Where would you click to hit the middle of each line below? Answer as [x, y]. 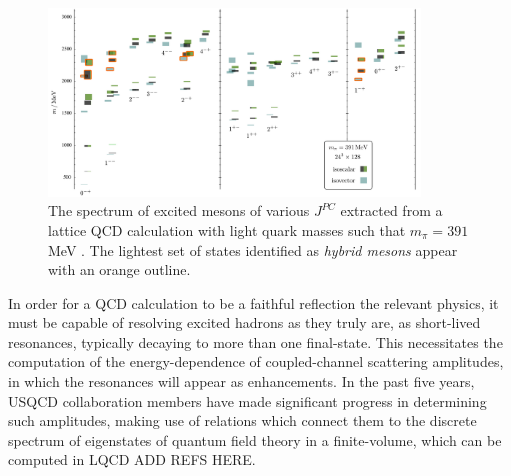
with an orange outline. [119, 269]
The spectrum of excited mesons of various [179, 210]
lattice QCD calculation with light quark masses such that [227, 229]
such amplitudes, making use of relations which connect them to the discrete [242, 420]
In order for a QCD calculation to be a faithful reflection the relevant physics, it [253, 302]
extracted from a [391, 210]
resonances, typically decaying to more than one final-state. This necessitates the [255, 341]
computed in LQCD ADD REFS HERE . [132, 459]
